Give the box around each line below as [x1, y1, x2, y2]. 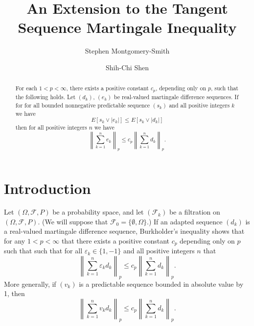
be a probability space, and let [52, 207, 144, 217]
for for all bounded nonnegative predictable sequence [15, 101, 150, 109]
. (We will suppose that [38, 216, 108, 226]
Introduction [4, 178, 91, 198]
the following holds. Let [15, 93, 76, 101]
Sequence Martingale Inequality [18, 17, 237, 37]
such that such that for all [4, 245, 83, 256]
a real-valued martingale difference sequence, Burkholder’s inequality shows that [4, 226, 245, 236]
